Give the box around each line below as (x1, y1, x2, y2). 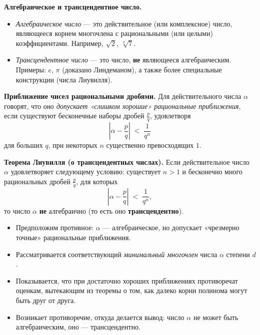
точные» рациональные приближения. (15, 232, 131, 242)
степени (226, 249, 250, 259)
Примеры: (15, 64, 46, 74)
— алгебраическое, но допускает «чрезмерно (102, 222, 239, 233)
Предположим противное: (15, 222, 93, 233)
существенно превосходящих (106, 140, 194, 150)
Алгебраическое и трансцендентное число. (4, 1, 142, 11)
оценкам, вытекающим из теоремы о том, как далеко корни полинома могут (15, 285, 247, 296)
